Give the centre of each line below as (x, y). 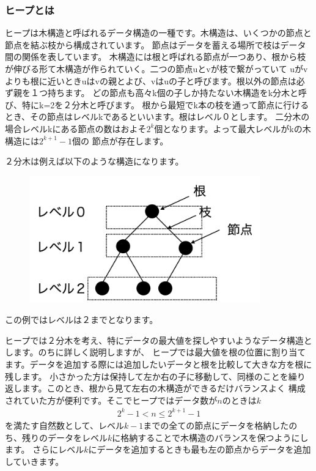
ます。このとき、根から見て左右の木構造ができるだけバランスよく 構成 (164, 388)
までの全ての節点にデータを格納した (216, 425)
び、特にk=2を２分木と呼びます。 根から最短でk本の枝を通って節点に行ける (157, 104)
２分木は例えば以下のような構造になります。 (94, 161)
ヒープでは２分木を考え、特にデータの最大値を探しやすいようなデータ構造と (159, 340)
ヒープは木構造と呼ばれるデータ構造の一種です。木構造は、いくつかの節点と (158, 33)
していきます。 (35, 461)
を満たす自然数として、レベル (64, 425)
